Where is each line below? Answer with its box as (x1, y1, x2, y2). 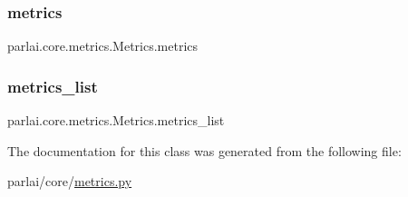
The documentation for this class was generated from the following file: (7, 141, 402, 160)
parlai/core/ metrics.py (7, 172, 132, 191)
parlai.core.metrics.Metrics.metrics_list (7, 111, 225, 130)
